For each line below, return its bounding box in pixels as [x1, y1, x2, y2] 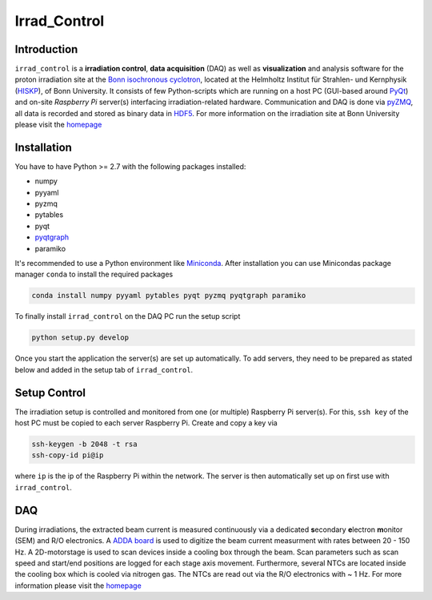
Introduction [14, 42, 78, 56]
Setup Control [14, 385, 86, 400]
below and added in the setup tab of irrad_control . [14, 364, 194, 374]
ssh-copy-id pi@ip [31, 451, 104, 460]
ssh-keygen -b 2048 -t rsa [31, 440, 138, 449]
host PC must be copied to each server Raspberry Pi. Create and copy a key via [14, 418, 278, 428]
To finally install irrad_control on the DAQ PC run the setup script [14, 312, 241, 321]
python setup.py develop [31, 333, 130, 342]
